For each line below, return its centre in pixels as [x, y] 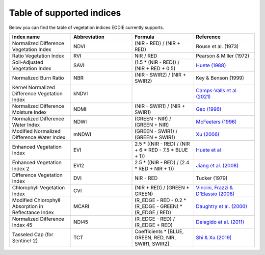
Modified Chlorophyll [36, 200]
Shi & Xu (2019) [213, 237]
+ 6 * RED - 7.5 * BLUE [161, 150]
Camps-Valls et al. [217, 90]
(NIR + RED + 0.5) [155, 68]
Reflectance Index [33, 212]
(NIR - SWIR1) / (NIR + [160, 106]
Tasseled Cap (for [33, 234]
